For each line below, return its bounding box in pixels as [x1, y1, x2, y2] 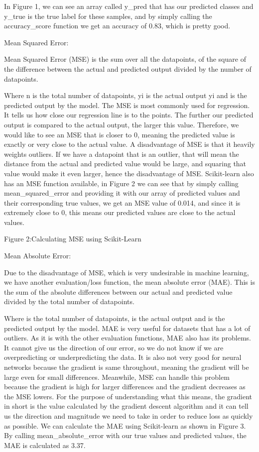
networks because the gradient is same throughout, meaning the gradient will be [4, 362, 249, 372]
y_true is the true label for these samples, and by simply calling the [4, 10, 212, 21]
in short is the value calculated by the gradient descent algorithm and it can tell [4, 401, 249, 411]
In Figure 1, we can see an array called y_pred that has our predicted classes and [4, 1, 254, 11]
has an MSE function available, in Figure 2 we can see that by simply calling [4, 178, 239, 188]
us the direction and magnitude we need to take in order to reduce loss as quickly [4, 410, 253, 421]
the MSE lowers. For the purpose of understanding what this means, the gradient [4, 391, 253, 401]
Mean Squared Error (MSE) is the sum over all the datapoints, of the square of [4, 54, 246, 64]
